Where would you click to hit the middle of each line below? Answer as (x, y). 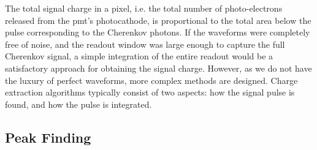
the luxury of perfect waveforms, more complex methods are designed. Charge (151, 80)
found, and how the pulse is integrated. (78, 104)
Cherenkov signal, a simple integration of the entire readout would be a (139, 56)
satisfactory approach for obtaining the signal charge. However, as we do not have (158, 68)
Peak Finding (48, 137)
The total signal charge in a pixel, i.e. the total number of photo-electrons (144, 8)
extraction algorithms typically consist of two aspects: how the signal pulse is (150, 92)
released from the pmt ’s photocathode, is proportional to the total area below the (158, 20)
